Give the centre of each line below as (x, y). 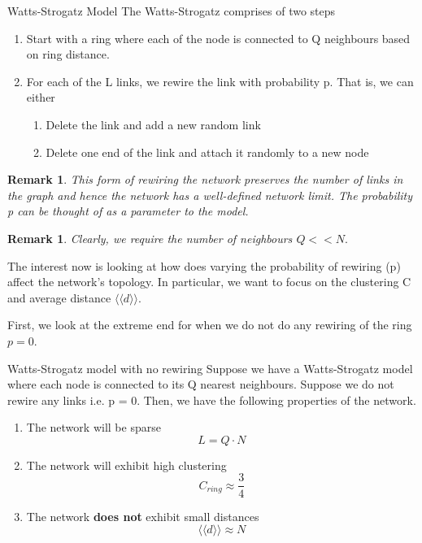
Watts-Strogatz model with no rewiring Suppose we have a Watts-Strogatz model (210, 368)
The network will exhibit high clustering (126, 465)
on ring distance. (68, 54)
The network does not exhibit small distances (143, 516)
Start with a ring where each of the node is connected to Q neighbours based (218, 38)
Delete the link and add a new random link (153, 124)
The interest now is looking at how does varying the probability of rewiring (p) (204, 265)
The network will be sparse (94, 427)
